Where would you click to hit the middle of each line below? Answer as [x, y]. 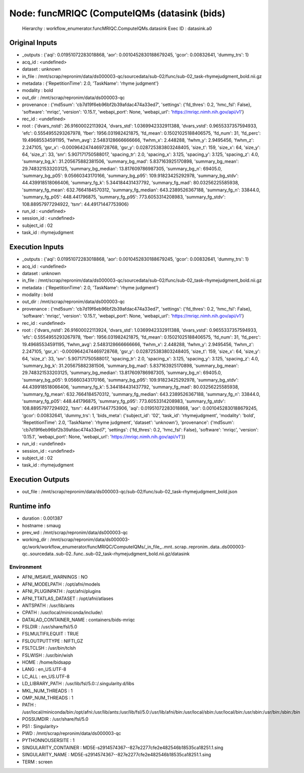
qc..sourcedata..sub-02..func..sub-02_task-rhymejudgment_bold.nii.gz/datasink [106, 554]
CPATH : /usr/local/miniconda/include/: [63, 613]
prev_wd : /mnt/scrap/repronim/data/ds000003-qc [75, 532]
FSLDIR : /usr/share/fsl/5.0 [50, 627]
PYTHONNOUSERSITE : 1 [48, 741]
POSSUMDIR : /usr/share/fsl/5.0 [55, 719]
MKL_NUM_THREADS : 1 [47, 691]
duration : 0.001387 [42, 518]
